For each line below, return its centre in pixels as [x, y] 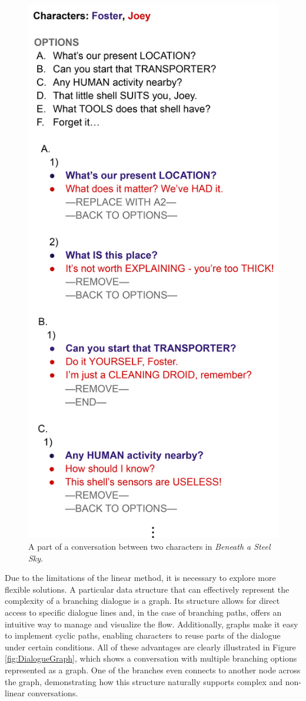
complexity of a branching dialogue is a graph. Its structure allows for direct [142, 601]
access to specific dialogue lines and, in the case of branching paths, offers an [143, 612]
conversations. [53, 693]
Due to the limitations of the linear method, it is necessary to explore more [140, 578]
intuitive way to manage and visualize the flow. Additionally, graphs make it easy [152, 624]
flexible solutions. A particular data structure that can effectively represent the [147, 589]
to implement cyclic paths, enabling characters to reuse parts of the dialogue [143, 635]
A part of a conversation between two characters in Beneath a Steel [149, 546]
